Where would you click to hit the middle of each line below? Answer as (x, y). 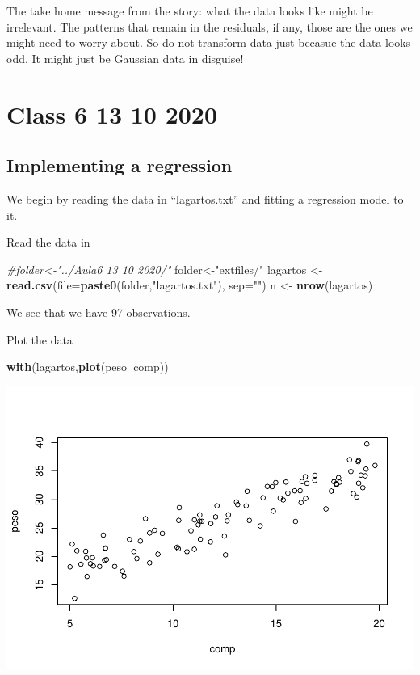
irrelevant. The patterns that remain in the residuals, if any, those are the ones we (210, 26)
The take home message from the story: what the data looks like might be (190, 11)
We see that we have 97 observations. (99, 312)
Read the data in (48, 242)
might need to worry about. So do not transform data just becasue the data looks (209, 42)
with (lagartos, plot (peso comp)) (88, 367)
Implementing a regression (120, 165)
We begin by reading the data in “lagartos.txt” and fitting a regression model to (205, 198)
